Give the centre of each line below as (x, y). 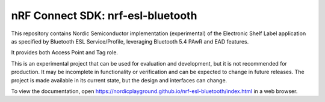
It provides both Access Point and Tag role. (65, 52)
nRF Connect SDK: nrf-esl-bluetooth (104, 16)
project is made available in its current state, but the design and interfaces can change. (119, 80)
